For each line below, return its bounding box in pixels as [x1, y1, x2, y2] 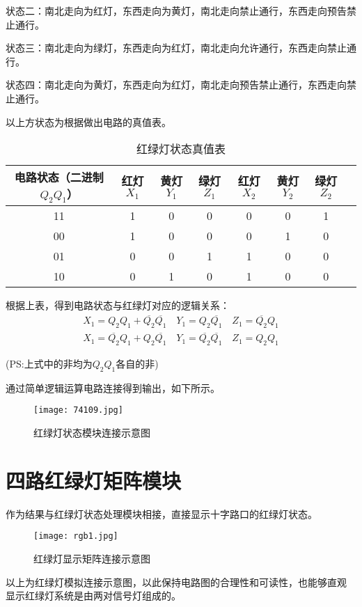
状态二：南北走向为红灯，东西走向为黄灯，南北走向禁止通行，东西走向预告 [6, 3, 347, 17]
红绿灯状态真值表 [136, 141, 226, 157]
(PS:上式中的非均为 [6, 356, 93, 371]
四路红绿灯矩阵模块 [6, 466, 182, 494]
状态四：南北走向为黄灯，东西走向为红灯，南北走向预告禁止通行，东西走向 [6, 77, 347, 92]
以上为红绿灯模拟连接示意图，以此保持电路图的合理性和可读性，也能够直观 [6, 574, 347, 589]
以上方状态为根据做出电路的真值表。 [6, 114, 171, 129]
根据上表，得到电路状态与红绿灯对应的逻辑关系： [6, 298, 230, 313]
